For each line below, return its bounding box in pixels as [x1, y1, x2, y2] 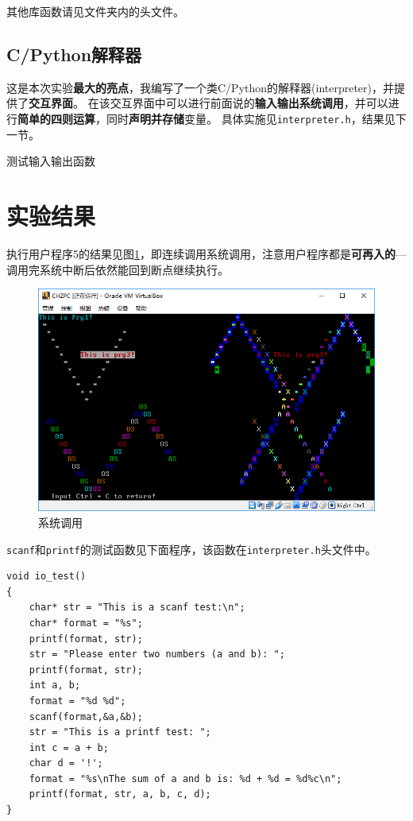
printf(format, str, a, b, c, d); [29, 788, 211, 800]
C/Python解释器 [6, 42, 142, 67]
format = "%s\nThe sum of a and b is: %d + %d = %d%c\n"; [29, 773, 342, 784]
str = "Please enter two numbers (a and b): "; [29, 649, 285, 660]
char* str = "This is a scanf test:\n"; [29, 602, 245, 614]
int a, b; [29, 680, 81, 691]
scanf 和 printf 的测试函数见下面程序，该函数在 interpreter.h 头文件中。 [6, 540, 376, 557]
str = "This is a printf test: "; [29, 726, 211, 738]
